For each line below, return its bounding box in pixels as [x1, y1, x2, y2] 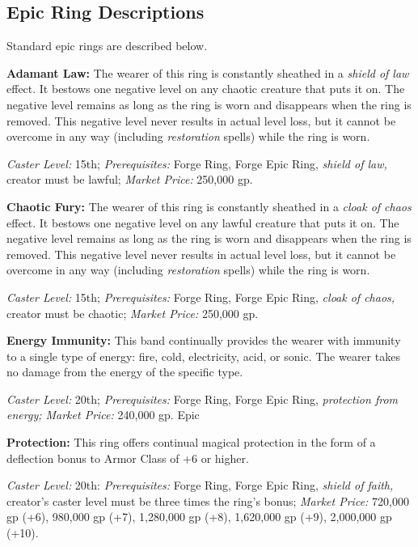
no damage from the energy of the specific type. [6, 363, 243, 380]
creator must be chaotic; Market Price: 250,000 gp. [6, 304, 259, 321]
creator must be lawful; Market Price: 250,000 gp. [6, 171, 253, 188]
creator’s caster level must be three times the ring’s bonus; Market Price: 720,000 [6, 492, 409, 509]
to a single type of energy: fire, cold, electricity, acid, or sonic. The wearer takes [6, 347, 400, 364]
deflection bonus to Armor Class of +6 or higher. [6, 449, 249, 466]
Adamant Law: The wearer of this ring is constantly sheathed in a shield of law [6, 64, 409, 81]
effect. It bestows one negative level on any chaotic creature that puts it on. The [6, 80, 405, 97]
